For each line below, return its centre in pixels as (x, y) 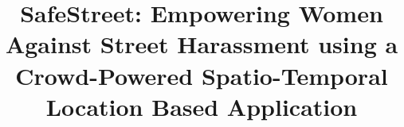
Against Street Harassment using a (202, 44)
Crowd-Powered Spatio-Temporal (202, 75)
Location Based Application (202, 106)
